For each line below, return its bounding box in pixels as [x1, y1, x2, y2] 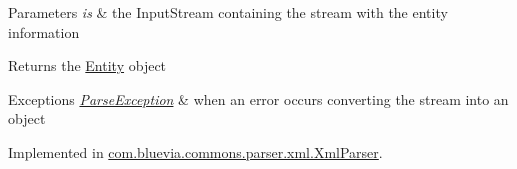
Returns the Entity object [8, 55, 167, 76]
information [8, 21, 80, 42]
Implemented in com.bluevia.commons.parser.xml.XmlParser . [8, 141, 383, 162]
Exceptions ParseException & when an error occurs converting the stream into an [8, 88, 509, 109]
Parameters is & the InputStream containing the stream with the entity [8, 2, 448, 22]
